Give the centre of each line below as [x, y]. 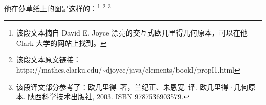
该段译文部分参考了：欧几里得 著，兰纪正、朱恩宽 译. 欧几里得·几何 [132, 86]
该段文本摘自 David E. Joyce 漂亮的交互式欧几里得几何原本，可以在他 [132, 33]
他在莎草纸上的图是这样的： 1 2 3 [58, 7]
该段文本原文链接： [48, 60]
